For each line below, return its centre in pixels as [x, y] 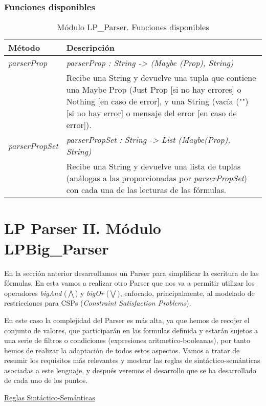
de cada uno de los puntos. [46, 380]
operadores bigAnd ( [36, 293]
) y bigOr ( [92, 293]
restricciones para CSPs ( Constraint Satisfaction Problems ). [98, 303]
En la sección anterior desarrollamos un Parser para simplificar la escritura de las [131, 273]
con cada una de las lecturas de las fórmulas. [146, 190]
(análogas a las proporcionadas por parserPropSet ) [157, 178]
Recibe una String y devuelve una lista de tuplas [153, 166]
